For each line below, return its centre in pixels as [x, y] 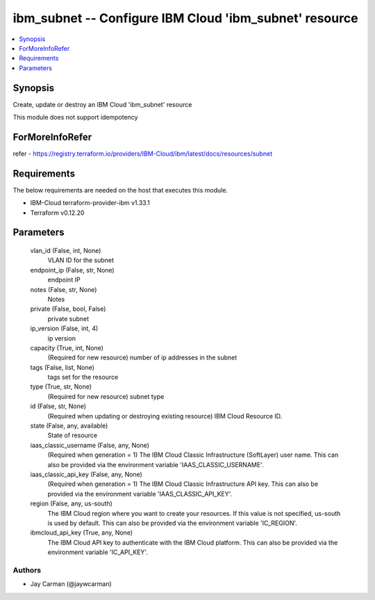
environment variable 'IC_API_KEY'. [98, 552]
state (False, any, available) [69, 426]
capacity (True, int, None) [67, 348]
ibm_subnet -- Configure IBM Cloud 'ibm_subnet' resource [185, 18]
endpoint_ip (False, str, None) [72, 270]
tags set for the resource [83, 377]
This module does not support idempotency [75, 117]
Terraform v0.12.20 [57, 213]
